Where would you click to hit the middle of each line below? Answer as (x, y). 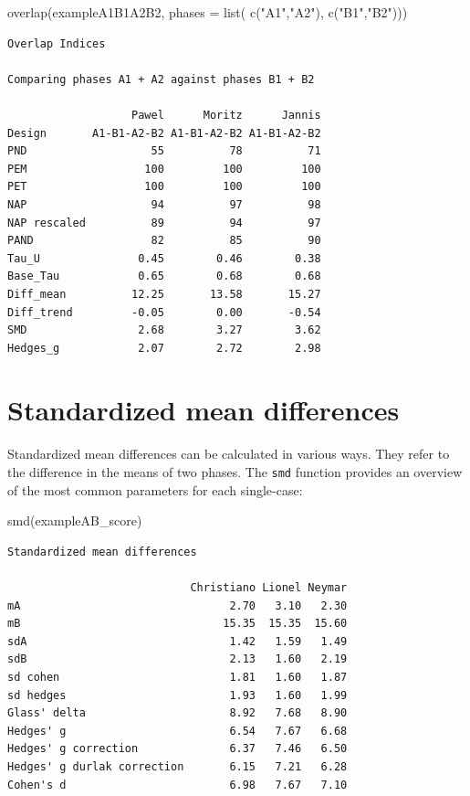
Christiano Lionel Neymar (269, 588)
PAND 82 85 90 (164, 241)
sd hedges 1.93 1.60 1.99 (178, 695)
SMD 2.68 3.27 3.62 (164, 330)
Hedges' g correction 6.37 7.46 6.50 (178, 749)
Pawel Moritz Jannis (226, 115)
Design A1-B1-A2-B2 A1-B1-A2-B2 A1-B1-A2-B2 (164, 133)
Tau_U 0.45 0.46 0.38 (164, 258)
